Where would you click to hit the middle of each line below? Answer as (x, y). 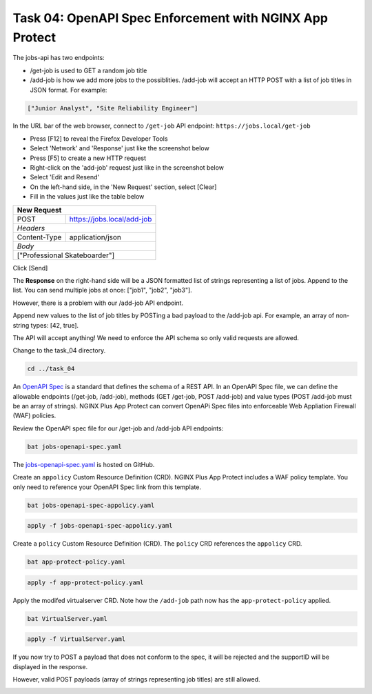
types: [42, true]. (55, 325)
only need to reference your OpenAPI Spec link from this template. (107, 487)
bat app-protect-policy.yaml (76, 562)
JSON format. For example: (69, 90)
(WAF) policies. (34, 416)
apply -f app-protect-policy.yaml (85, 582)
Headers (31, 228)
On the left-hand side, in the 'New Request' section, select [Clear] (123, 187)
